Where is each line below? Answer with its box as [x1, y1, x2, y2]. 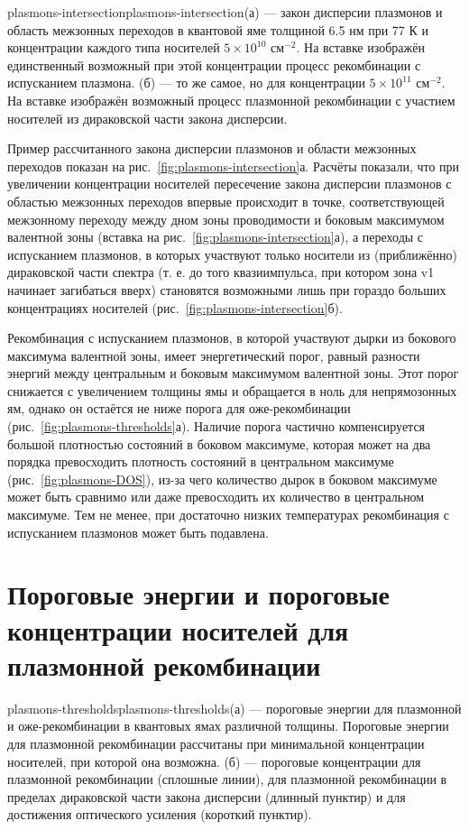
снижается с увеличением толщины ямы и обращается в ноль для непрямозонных [7, 381, 457, 400]
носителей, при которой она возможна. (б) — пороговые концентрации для [7, 752, 421, 770]
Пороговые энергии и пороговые [7, 576, 391, 613]
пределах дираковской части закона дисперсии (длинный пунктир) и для [7, 787, 406, 806]
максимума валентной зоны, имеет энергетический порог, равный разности [7, 346, 420, 364]
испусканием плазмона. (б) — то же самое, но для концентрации [7, 73, 365, 92]
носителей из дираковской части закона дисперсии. [7, 108, 288, 127]
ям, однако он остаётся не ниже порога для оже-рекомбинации [7, 399, 351, 418]
